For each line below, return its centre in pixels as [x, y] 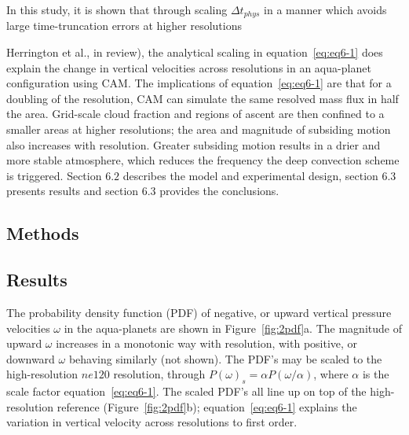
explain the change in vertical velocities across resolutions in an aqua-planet [189, 67]
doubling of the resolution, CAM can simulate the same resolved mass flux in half [203, 98]
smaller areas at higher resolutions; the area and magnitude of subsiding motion [199, 129]
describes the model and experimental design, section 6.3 [259, 175]
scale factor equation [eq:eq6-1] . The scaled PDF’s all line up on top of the [186, 391]
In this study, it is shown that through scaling [117, 9]
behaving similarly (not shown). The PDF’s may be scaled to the [225, 358]
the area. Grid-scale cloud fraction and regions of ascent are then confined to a [195, 114]
